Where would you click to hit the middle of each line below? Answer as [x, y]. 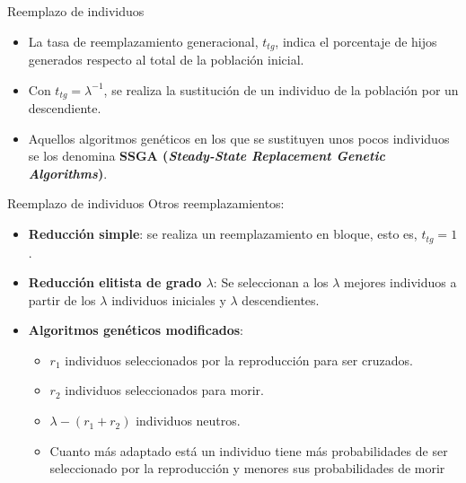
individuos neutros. [188, 421]
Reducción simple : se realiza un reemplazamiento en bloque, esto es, [223, 234]
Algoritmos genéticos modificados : [136, 330]
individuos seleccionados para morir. [164, 390]
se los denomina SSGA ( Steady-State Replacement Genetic [207, 156]
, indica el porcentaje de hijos [356, 41]
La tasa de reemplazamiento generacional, [143, 41]
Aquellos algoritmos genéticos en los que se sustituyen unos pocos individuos [239, 138]
